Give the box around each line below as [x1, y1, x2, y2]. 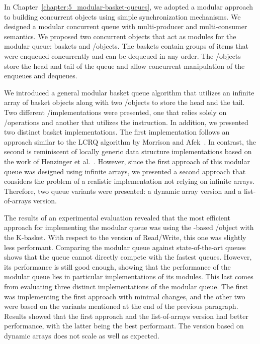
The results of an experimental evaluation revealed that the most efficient [4, 212, 230, 222]
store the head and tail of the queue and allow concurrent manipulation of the [4, 60, 245, 71]
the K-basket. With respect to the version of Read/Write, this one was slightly [4, 232, 246, 243]
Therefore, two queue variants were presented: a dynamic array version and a [4, 185, 242, 196]
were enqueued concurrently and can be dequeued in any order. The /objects [4, 50, 241, 61]
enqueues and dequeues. [4, 70, 77, 81]
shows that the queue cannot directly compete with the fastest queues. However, [4, 252, 252, 262]
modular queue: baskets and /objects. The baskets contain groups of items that [4, 41, 248, 51]
